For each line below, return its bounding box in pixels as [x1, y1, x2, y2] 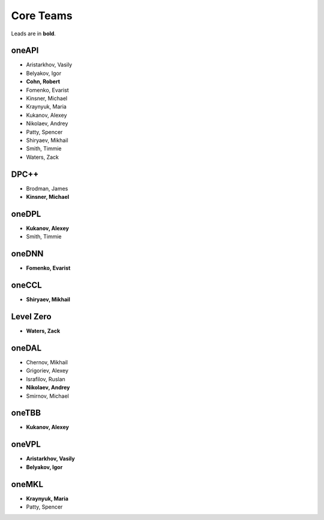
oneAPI [11, 46, 39, 56]
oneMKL [11, 479, 44, 489]
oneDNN [11, 249, 44, 259]
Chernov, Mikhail [26, 358, 68, 365]
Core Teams [11, 9, 73, 22]
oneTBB [11, 408, 41, 418]
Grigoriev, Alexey [26, 367, 69, 374]
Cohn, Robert [26, 78, 60, 85]
